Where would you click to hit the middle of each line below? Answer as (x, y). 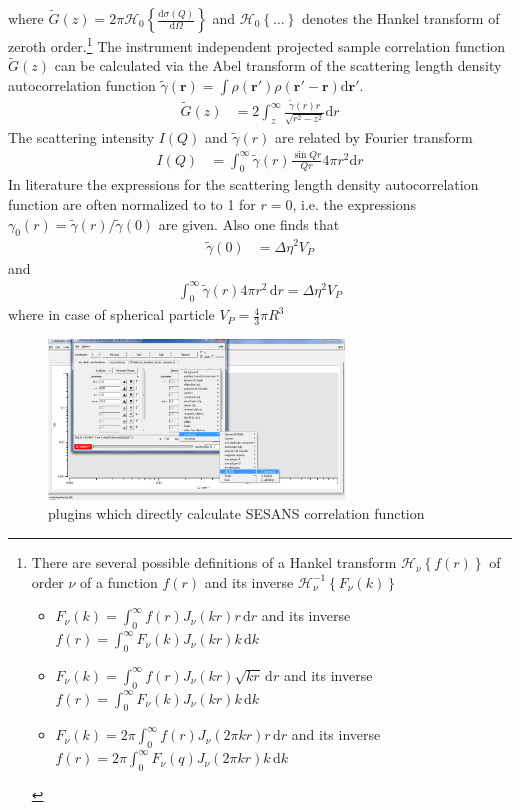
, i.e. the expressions (354, 204)
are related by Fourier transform (374, 136)
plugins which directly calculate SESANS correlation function (236, 513)
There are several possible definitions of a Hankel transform (214, 562)
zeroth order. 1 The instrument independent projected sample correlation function (257, 44)
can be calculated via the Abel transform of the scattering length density (278, 65)
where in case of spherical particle (111, 314)
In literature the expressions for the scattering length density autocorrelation (243, 184)
